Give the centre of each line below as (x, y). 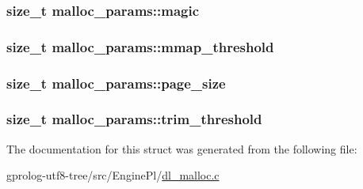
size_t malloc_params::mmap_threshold (140, 46)
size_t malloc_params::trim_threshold (134, 119)
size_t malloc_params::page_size (116, 83)
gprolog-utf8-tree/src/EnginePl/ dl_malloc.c (113, 175)
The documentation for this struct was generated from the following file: (182, 148)
